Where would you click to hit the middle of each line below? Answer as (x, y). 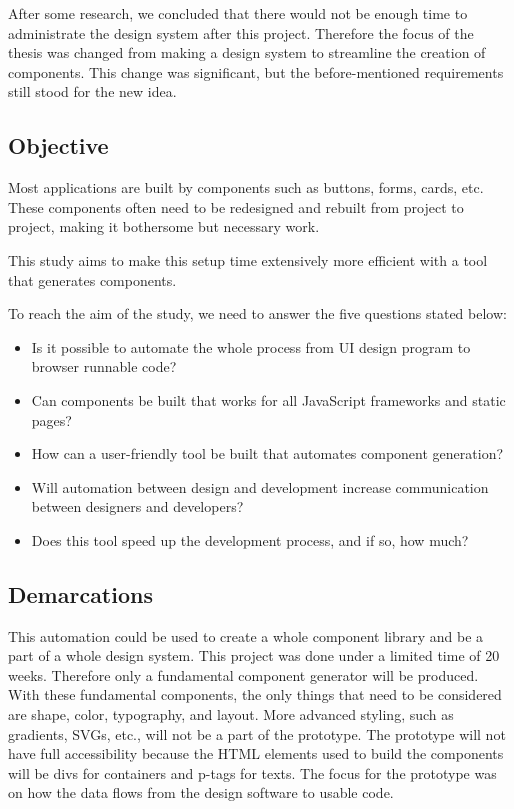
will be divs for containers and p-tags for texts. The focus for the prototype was (252, 772)
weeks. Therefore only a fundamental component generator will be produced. (243, 674)
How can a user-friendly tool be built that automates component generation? (267, 453)
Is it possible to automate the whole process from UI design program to (251, 346)
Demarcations (80, 593)
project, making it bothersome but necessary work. (164, 226)
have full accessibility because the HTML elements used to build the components (256, 753)
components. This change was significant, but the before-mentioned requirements (256, 71)
